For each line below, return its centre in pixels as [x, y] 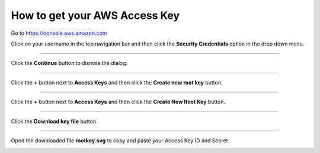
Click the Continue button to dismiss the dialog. [69, 63]
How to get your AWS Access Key [95, 15]
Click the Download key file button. [54, 121]
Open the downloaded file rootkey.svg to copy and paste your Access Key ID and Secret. [120, 140]
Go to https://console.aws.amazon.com [59, 33]
